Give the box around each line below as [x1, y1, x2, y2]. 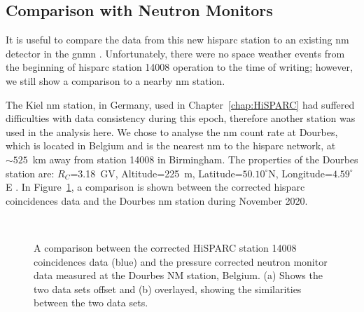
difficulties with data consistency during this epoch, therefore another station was [6, 111, 356, 126]
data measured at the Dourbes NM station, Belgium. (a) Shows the [34, 268, 323, 283]
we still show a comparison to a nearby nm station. [6, 73, 225, 88]
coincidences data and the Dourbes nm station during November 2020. [6, 193, 308, 208]
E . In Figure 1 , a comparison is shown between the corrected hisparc [6, 179, 305, 194]
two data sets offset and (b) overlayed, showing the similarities [34, 281, 302, 296]
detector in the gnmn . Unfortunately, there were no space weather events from [6, 46, 345, 60]
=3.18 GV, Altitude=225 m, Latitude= [70, 165, 243, 180]
